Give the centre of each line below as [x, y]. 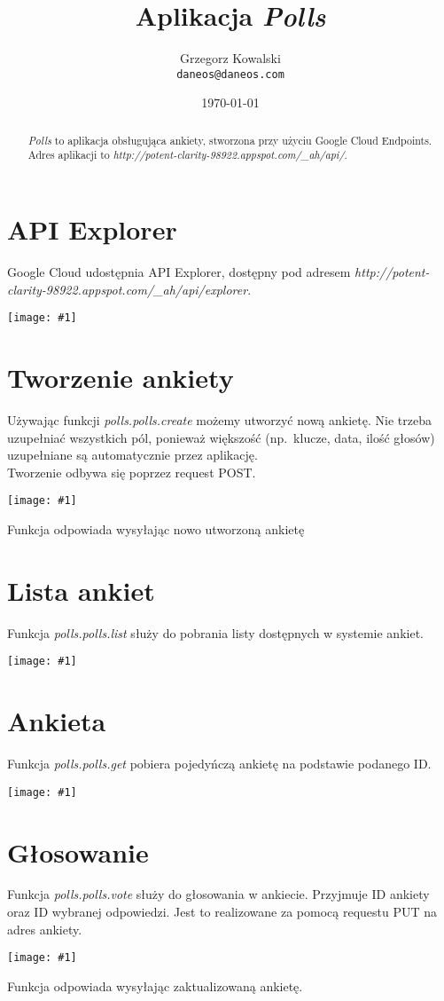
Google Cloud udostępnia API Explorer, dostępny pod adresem [179, 272]
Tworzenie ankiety [121, 378]
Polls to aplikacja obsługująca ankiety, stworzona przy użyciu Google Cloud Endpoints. [230, 140]
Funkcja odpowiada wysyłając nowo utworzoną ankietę [156, 529]
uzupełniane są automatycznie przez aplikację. [132, 455]
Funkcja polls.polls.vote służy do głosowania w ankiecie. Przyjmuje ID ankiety [218, 894]
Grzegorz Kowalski [230, 58]
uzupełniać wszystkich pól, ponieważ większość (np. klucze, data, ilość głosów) [221, 437]
